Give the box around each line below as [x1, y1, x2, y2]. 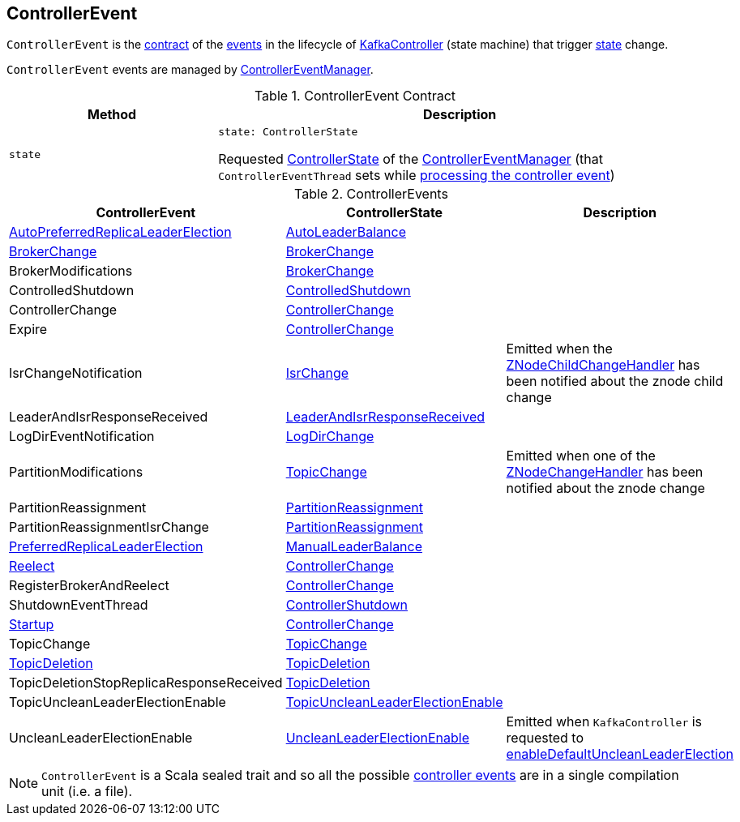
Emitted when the [506, 340, 613, 357]
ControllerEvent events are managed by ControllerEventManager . [6, 62, 374, 77]
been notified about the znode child [506, 373, 724, 390]
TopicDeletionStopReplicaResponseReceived [9, 674, 283, 691]
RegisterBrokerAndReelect [9, 577, 169, 594]
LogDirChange [285, 428, 374, 445]
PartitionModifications [9, 464, 143, 481]
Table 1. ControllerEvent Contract [254, 88, 456, 105]
